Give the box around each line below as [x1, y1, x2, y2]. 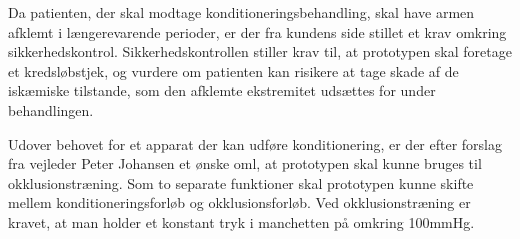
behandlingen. [8, 99, 94, 120]
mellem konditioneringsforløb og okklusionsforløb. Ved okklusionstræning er [8, 192, 471, 213]
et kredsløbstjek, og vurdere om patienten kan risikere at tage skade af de [8, 60, 459, 81]
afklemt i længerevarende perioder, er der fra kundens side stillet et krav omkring [8, 21, 507, 42]
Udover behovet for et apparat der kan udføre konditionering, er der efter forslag [8, 133, 503, 154]
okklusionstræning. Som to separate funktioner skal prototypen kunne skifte [8, 172, 474, 193]
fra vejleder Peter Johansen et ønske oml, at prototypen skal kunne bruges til [8, 153, 482, 174]
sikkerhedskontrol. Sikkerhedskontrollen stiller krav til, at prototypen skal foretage [8, 41, 512, 62]
